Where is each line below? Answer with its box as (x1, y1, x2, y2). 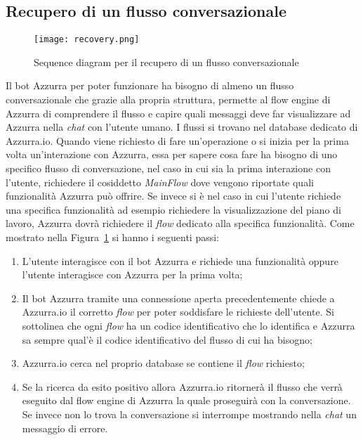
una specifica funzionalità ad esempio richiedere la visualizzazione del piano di (6, 202, 341, 216)
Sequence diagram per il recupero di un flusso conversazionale (34, 54, 299, 69)
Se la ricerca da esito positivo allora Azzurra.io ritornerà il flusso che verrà (22, 379, 343, 394)
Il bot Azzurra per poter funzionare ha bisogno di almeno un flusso (6, 78, 294, 93)
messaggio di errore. (22, 420, 108, 435)
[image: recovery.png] (34, 34, 140, 45)
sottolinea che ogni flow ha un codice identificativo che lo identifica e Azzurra (22, 318, 355, 332)
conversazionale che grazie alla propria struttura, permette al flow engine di (6, 92, 331, 107)
